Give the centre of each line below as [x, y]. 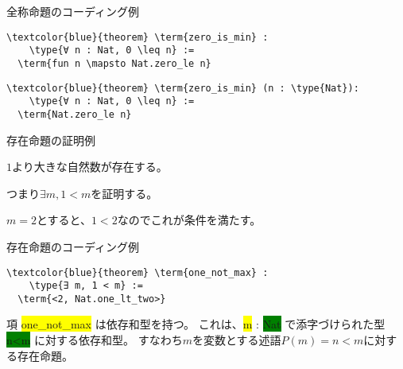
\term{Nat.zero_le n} [75, 114]
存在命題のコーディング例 [73, 246]
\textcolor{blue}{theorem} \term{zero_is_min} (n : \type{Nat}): [183, 88]
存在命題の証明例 [51, 140]
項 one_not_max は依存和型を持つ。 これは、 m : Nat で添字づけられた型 [196, 324]
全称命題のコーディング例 [73, 11]
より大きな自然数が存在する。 [90, 167]
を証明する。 [124, 193]
